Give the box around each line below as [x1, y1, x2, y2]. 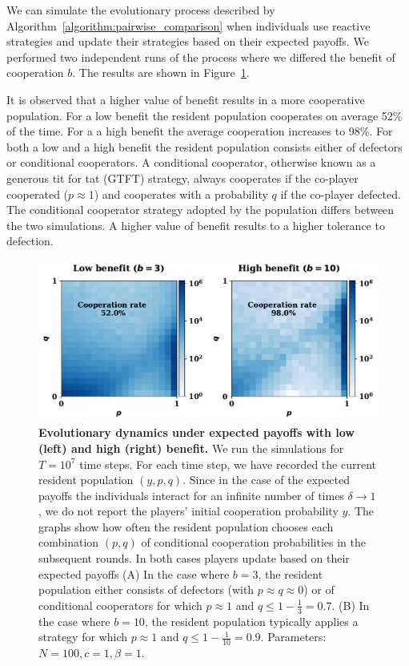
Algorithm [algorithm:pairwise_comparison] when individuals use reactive [6, 17, 371, 34]
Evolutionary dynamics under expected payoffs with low [38, 424, 355, 441]
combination [38, 534, 99, 551]
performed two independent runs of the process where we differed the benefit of [6, 48, 395, 65]
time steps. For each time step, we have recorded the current [79, 455, 376, 472]
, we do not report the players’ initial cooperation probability [38, 503, 339, 519]
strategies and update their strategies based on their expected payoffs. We [6, 33, 369, 50]
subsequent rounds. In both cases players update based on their [38, 550, 350, 567]
